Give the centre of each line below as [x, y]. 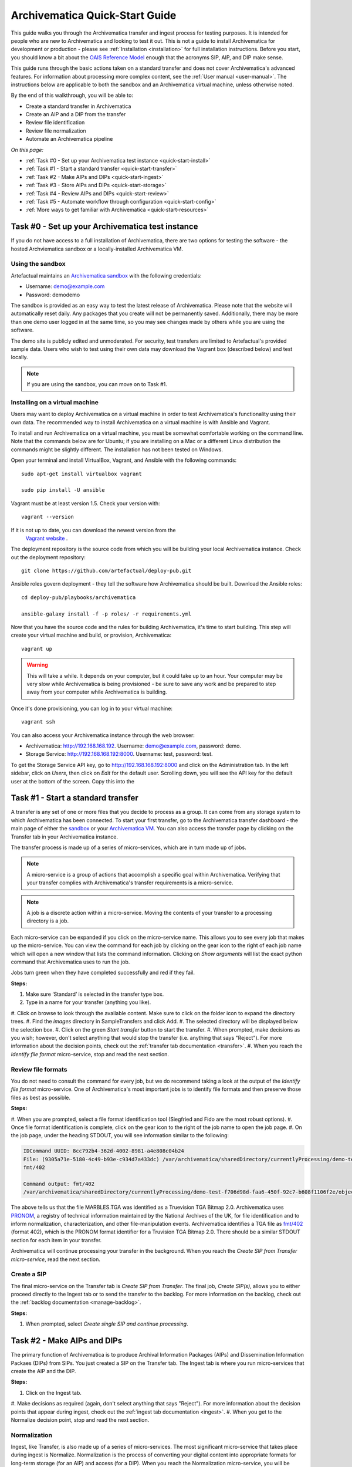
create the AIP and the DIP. [43, 1371]
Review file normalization [56, 131]
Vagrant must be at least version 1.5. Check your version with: [86, 503]
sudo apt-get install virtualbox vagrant [82, 474]
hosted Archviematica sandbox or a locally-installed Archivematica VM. [97, 249]
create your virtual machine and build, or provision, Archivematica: [91, 635]
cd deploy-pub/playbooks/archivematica [79, 597]
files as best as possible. [40, 1097]
